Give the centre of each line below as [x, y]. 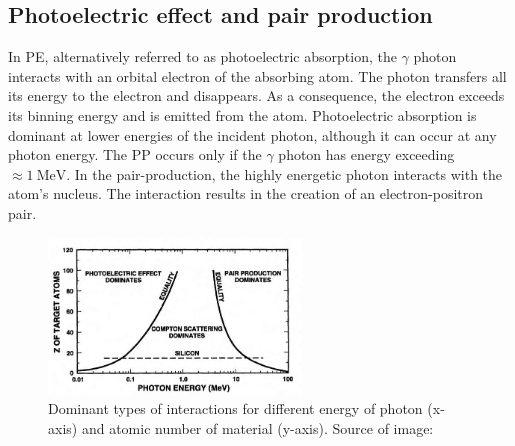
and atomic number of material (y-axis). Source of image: [257, 428]
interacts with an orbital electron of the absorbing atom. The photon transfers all [257, 75]
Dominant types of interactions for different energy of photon [235, 408]
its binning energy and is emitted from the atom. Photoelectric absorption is [242, 114]
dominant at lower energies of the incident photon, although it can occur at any [252, 134]
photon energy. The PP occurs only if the [135, 154]
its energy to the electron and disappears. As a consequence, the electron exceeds [256, 95]
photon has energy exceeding [366, 154]
